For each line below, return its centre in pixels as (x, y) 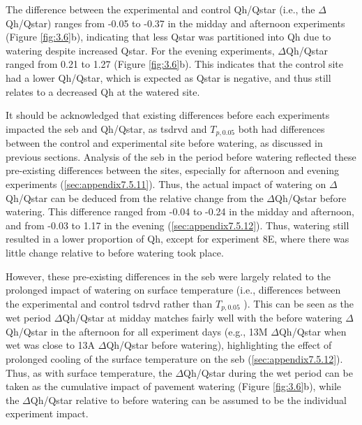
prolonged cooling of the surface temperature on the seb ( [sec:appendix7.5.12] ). (174, 358)
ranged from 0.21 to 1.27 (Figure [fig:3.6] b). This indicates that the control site (175, 64)
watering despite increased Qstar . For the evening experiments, (140, 50)
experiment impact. (47, 413)
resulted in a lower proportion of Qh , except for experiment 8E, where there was (178, 239)
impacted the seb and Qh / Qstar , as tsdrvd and (106, 128)
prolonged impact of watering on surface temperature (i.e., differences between (173, 290)
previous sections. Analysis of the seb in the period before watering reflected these (181, 156)
